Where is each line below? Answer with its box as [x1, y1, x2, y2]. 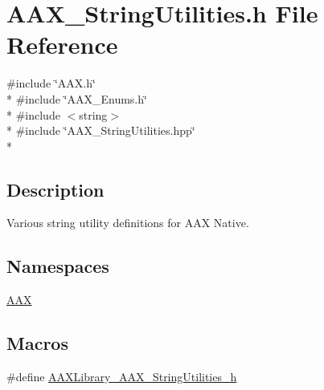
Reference [6, 28, 118, 61]
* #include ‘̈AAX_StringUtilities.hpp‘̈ [6, 122, 195, 139]
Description [6, 177, 105, 201]
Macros [6, 331, 68, 355]
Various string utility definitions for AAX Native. [6, 214, 249, 231]
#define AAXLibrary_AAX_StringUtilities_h [6, 368, 237, 385]
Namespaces [6, 254, 109, 278]
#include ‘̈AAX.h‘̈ [6, 75, 96, 91]
